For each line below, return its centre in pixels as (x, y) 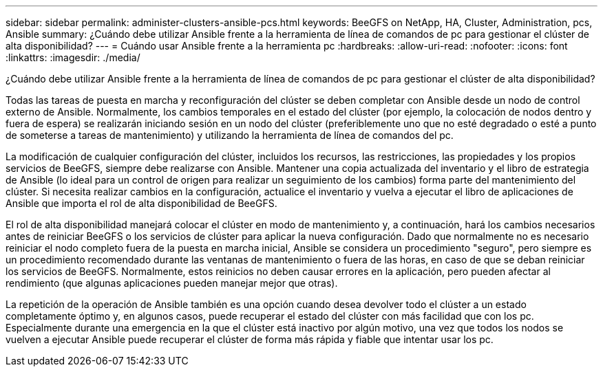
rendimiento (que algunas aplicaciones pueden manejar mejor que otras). (172, 283)
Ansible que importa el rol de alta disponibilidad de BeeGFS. (141, 203)
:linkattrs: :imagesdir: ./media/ (73, 57)
